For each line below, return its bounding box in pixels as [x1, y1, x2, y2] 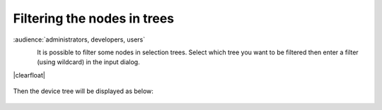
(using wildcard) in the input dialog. [37, 58, 141, 66]
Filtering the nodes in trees [13, 11, 175, 26]
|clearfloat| [13, 71, 45, 79]
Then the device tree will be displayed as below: [13, 87, 154, 95]
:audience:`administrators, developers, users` [13, 35, 145, 44]
